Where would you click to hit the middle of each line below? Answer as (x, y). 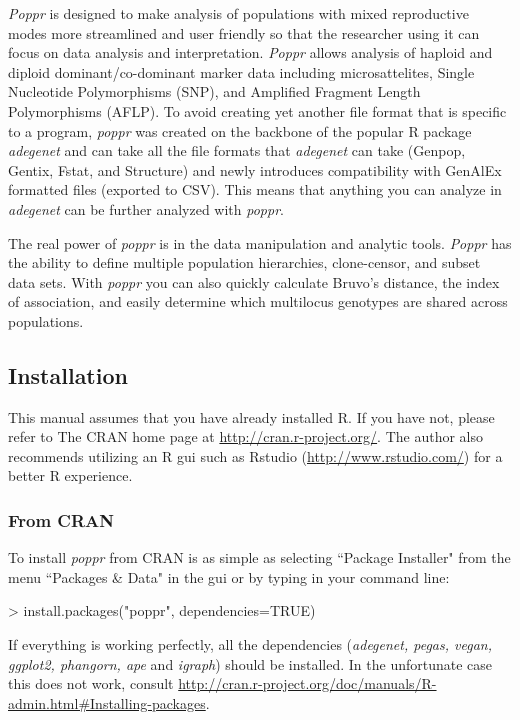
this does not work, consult (91, 683)
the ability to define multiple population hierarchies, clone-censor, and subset (244, 262)
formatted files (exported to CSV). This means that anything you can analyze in (255, 189)
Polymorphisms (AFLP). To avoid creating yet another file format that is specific (257, 110)
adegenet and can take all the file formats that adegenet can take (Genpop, (237, 150)
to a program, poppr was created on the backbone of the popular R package (240, 130)
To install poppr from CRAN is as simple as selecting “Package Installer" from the (259, 557)
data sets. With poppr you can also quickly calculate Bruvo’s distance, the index (254, 281)
